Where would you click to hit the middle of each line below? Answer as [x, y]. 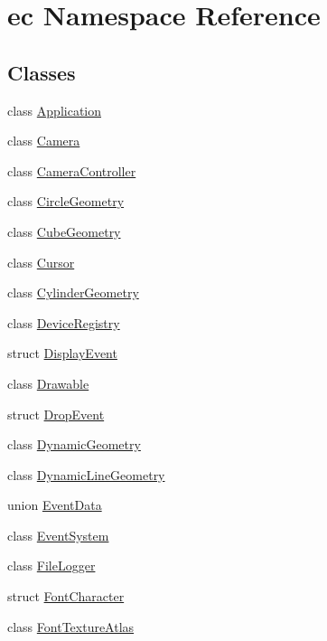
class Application [55, 110]
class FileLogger [51, 566]
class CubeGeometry [64, 231]
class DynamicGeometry [74, 444]
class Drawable [48, 383]
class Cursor [41, 262]
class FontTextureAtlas [71, 626]
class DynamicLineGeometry [86, 474]
